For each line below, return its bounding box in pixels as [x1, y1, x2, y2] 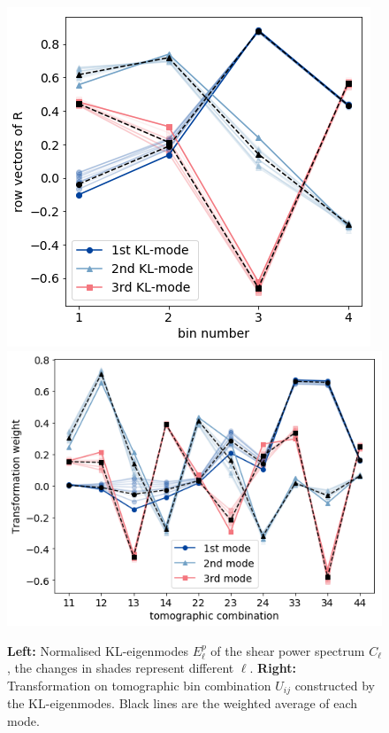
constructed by [294, 675, 375, 694]
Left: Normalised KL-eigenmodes [7, 641, 188, 659]
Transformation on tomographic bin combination [7, 675, 271, 694]
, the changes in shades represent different [7, 659, 234, 677]
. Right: [249, 659, 296, 677]
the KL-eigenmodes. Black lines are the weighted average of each [7, 694, 358, 713]
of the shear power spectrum [210, 641, 365, 659]
